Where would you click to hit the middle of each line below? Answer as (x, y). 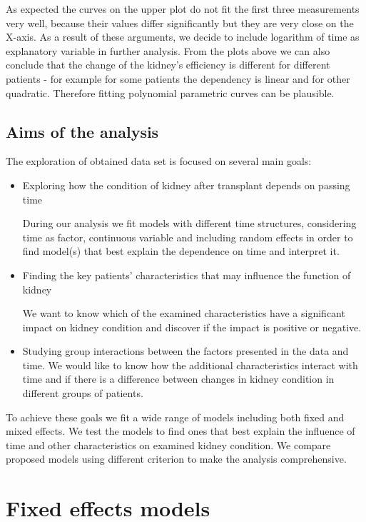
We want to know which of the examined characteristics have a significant (184, 313)
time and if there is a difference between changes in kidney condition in (178, 379)
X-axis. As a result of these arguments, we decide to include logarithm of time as (183, 37)
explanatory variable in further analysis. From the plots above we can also (168, 50)
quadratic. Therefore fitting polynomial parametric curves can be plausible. (170, 92)
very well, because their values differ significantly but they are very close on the (180, 22)
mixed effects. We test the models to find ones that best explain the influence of (181, 431)
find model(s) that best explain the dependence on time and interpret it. (181, 251)
